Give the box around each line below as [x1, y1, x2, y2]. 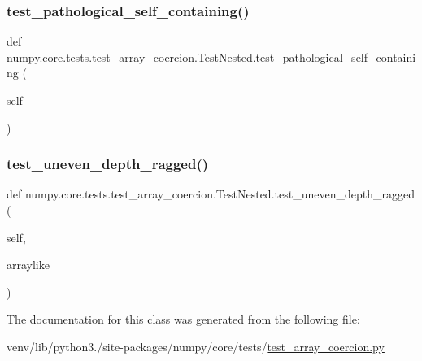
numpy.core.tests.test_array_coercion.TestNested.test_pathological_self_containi [7, 48, 416, 65]
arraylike [7, 256, 50, 273]
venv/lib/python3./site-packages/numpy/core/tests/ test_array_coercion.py [7, 337, 385, 354]
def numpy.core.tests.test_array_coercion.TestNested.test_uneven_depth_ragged [7, 185, 415, 202]
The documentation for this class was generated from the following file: [7, 311, 360, 328]
